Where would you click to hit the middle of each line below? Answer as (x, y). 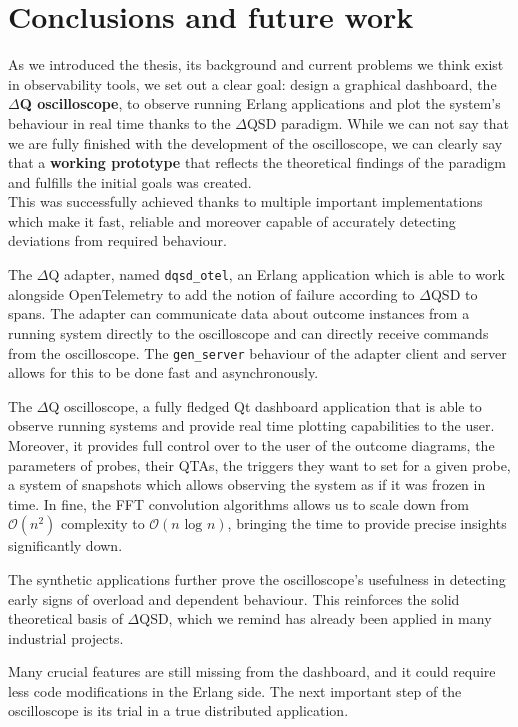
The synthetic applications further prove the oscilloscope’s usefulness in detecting (257, 578)
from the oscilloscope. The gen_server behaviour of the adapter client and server (257, 352)
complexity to (103, 523)
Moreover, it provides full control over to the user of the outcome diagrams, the (251, 444)
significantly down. (65, 545)
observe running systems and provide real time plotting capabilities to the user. (251, 425)
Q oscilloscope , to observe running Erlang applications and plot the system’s (260, 103)
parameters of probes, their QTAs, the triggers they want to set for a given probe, (259, 464)
